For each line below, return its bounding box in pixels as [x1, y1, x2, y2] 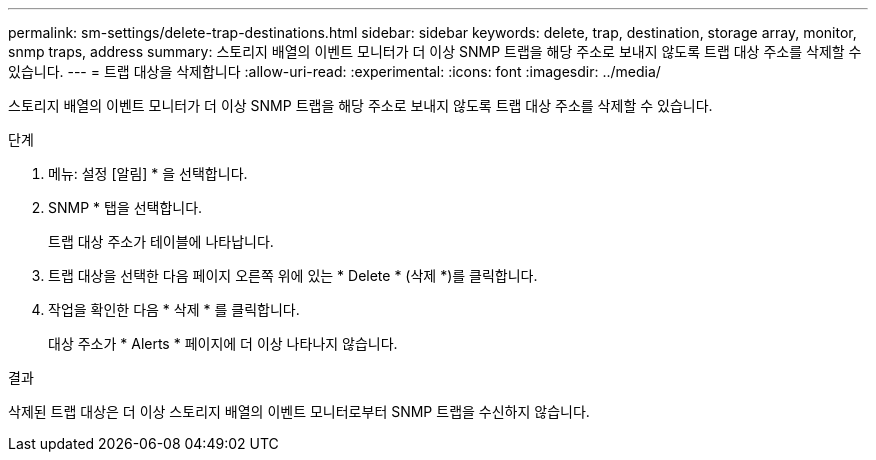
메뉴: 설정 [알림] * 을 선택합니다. [48, 165, 248, 182]
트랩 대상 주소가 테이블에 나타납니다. [48, 233, 274, 250]
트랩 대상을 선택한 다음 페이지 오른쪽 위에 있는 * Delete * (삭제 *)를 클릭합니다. [48, 267, 538, 284]
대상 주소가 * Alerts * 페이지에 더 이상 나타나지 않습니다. [48, 335, 398, 352]
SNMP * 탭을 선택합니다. [48, 199, 203, 216]
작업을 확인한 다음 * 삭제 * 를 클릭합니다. [48, 301, 300, 318]
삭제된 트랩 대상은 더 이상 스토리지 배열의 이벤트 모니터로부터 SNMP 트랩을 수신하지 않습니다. [8, 403, 590, 420]
